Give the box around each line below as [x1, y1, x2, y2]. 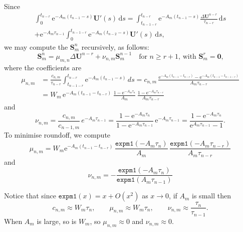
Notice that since [4, 190, 56, 201]
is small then [192, 190, 231, 201]
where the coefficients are [4, 62, 82, 72]
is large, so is [37, 215, 77, 226]
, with [178, 53, 196, 60]
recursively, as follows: [81, 41, 149, 52]
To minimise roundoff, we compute [4, 130, 111, 140]
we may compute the [4, 41, 68, 52]
